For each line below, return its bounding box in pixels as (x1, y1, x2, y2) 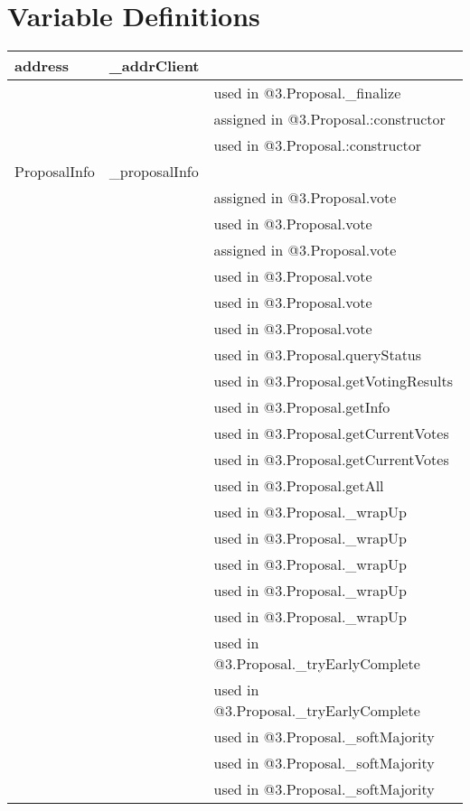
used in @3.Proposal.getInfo (213, 396, 390, 418)
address (14, 55, 69, 77)
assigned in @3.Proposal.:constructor (213, 108, 446, 130)
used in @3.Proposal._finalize (213, 82, 401, 104)
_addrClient (108, 55, 200, 77)
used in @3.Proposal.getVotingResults (213, 370, 453, 392)
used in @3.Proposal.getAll (213, 475, 384, 497)
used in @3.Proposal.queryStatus (213, 344, 422, 366)
